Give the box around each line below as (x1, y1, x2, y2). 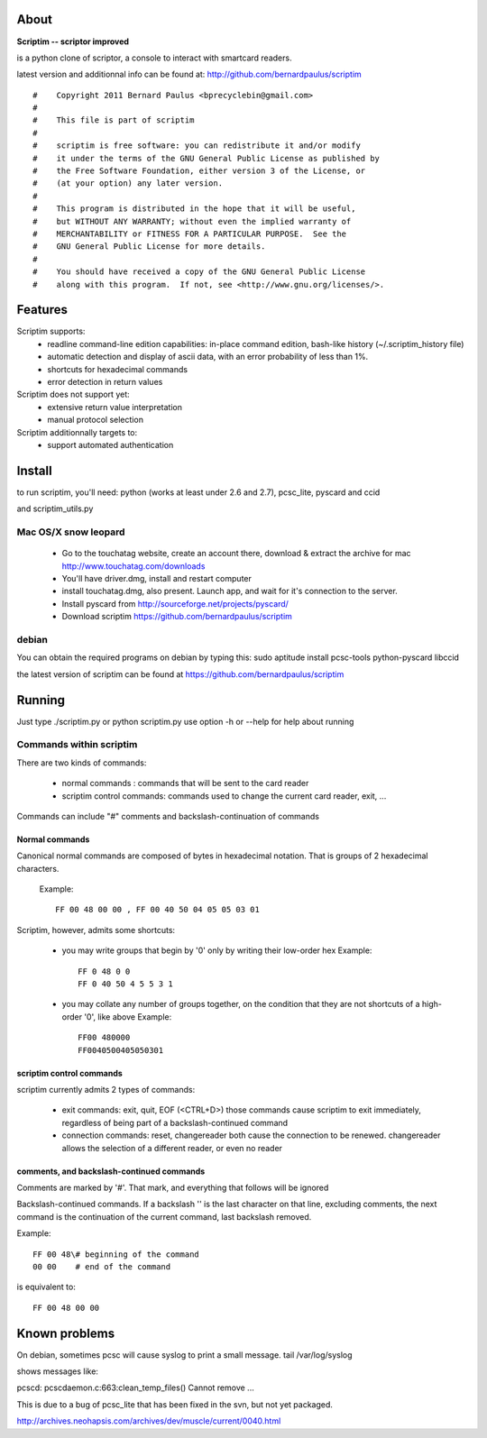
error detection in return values (47, 377, 163, 388)
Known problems (16, 1325, 115, 1341)
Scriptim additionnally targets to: (16, 426, 138, 437)
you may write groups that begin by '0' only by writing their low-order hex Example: (61, 945, 372, 956)
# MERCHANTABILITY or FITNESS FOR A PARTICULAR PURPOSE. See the (32, 228, 347, 239)
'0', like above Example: (84, 1011, 172, 1022)
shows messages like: (16, 1366, 99, 1377)
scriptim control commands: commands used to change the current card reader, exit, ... (61, 790, 387, 801)
